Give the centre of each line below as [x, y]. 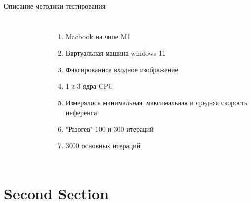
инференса [81, 112]
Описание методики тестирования [55, 6]
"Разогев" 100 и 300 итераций [109, 129]
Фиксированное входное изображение [122, 69]
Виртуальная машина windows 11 [115, 53]
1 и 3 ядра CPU [89, 86]
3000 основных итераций [103, 145]
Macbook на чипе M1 [98, 36]
